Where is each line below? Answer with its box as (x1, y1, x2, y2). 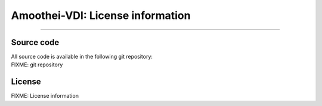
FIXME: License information (11, 92, 79, 99)
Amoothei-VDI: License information (11, 9, 191, 22)
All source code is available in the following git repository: (11, 53, 153, 60)
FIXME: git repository (11, 61, 63, 68)
